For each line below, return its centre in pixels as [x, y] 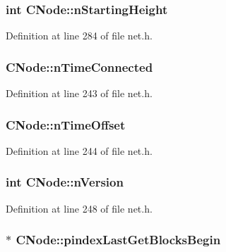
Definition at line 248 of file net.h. [79, 208]
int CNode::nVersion [65, 182]
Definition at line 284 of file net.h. [79, 36]
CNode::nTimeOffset [66, 124]
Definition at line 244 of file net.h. [79, 150]
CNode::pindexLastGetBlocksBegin [118, 240]
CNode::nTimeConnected [79, 67]
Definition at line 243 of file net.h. [79, 93]
